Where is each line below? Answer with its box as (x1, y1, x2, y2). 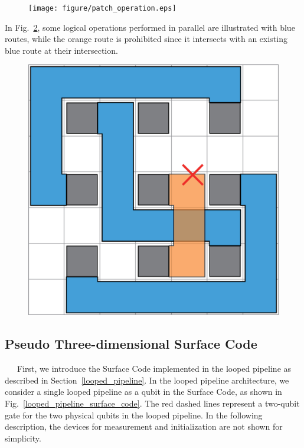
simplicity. (5, 431, 41, 444)
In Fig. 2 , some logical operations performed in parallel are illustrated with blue (5, 21, 295, 33)
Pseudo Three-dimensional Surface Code (5, 335, 257, 353)
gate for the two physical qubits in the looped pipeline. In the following (5, 408, 263, 421)
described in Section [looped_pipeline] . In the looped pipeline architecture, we (5, 374, 289, 386)
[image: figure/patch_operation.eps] (28, 4, 176, 12)
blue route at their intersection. (5, 44, 118, 56)
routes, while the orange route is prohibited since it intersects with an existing (5, 33, 287, 45)
